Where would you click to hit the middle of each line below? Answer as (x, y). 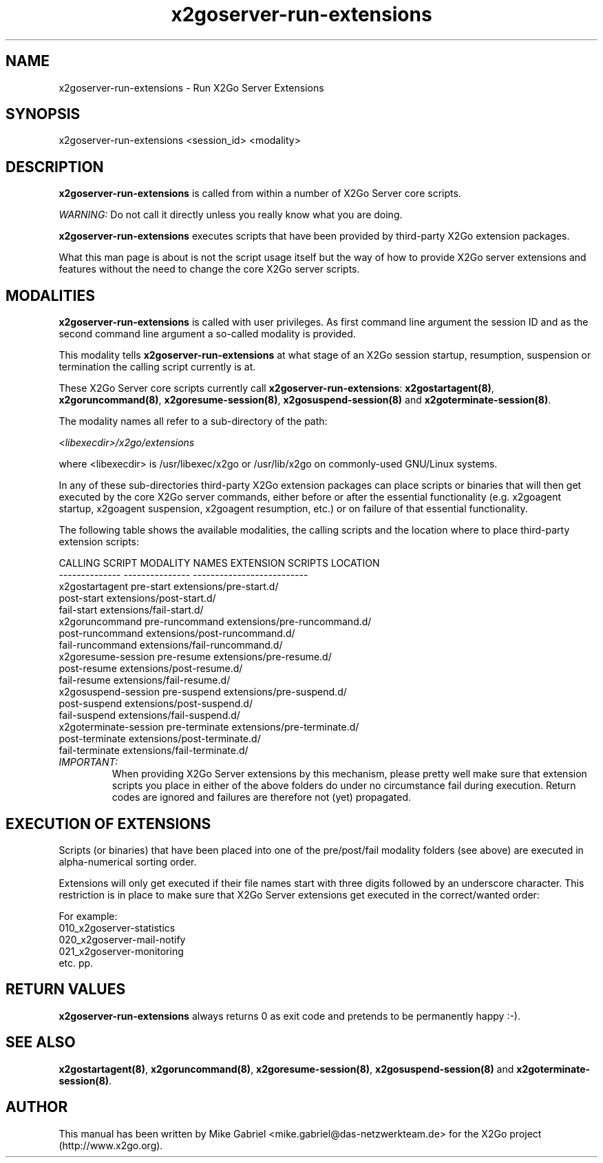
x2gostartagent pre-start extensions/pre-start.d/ (169, 587)
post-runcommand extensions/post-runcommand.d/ (177, 633)
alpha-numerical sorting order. (128, 861)
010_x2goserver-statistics (117, 928)
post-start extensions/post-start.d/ (137, 598)
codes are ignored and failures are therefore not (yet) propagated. (262, 797)
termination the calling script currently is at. (157, 367)
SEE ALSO (41, 1042)
